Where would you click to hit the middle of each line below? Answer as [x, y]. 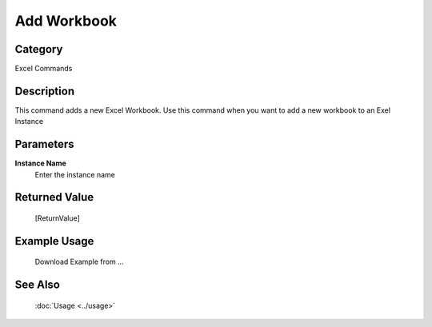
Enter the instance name [75, 174]
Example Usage [54, 241]
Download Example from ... [79, 262]
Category [39, 49]
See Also [37, 285]
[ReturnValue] [57, 218]
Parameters [44, 144]
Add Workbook [66, 21]
